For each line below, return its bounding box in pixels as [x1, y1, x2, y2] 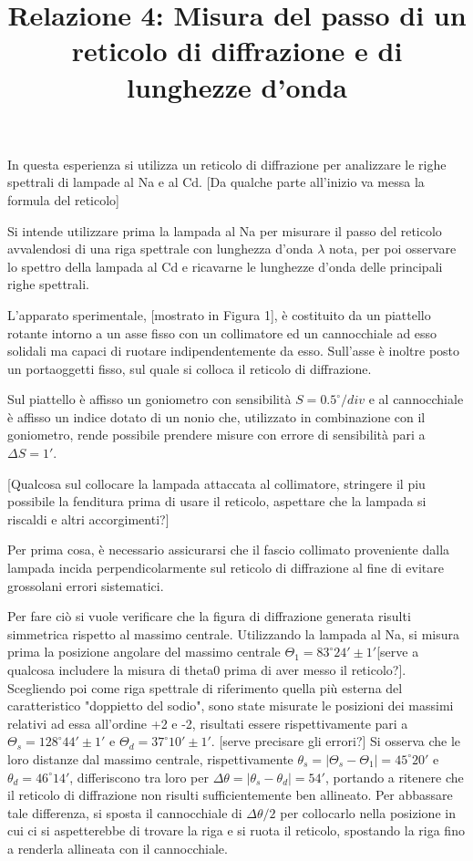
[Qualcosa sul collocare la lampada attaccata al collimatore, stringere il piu [7, 473, 426, 493]
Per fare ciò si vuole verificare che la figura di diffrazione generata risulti [7, 607, 411, 626]
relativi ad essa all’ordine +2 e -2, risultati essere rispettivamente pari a [7, 713, 408, 732]
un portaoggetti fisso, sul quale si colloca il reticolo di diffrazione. [7, 358, 372, 378]
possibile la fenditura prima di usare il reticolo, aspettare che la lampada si [7, 492, 427, 511]
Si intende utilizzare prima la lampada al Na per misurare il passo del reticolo [7, 221, 442, 240]
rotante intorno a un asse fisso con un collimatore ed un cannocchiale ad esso [7, 323, 437, 342]
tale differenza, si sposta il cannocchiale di [7, 803, 242, 822]
